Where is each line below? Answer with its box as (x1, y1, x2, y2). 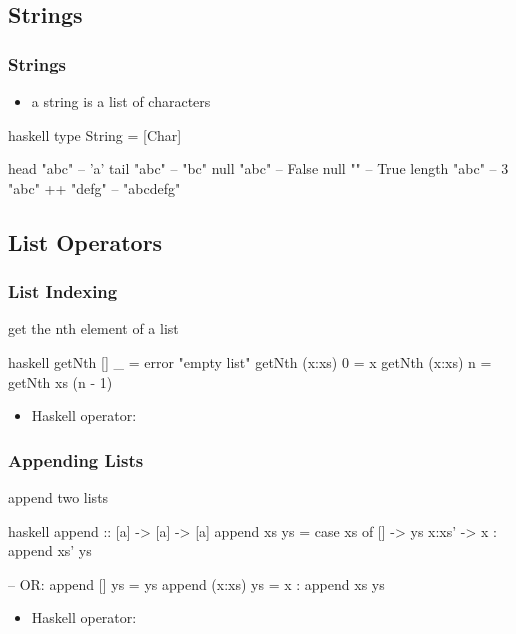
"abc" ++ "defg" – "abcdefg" (8, 177, 181, 198)
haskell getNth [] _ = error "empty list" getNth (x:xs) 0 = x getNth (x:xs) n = (8, 351, 492, 372)
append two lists (8, 486, 109, 507)
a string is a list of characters (31, 91, 211, 111)
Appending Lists (8, 447, 144, 472)
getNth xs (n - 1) (8, 371, 113, 392)
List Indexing (8, 279, 118, 304)
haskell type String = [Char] (8, 124, 182, 145)
